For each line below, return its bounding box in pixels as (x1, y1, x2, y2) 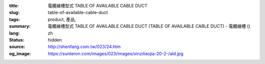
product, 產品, (48, 16, 76, 22)
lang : (9, 30, 20, 36)
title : (9, 3, 19, 8)
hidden (48, 37, 62, 43)
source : (9, 44, 26, 50)
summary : (9, 23, 31, 29)
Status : (9, 37, 25, 43)
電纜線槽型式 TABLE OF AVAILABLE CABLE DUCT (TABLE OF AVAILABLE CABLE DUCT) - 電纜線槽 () (48, 23, 250, 29)
